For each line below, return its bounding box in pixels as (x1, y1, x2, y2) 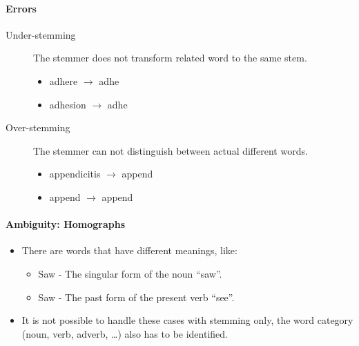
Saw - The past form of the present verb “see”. (38, 289, 235, 304)
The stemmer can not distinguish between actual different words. (33, 143, 308, 157)
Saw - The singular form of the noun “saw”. (38, 266, 222, 280)
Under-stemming (6, 27, 76, 41)
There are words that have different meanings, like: (21, 243, 237, 258)
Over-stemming (6, 120, 70, 135)
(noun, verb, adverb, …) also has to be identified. (21, 326, 228, 340)
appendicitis (49, 166, 101, 181)
